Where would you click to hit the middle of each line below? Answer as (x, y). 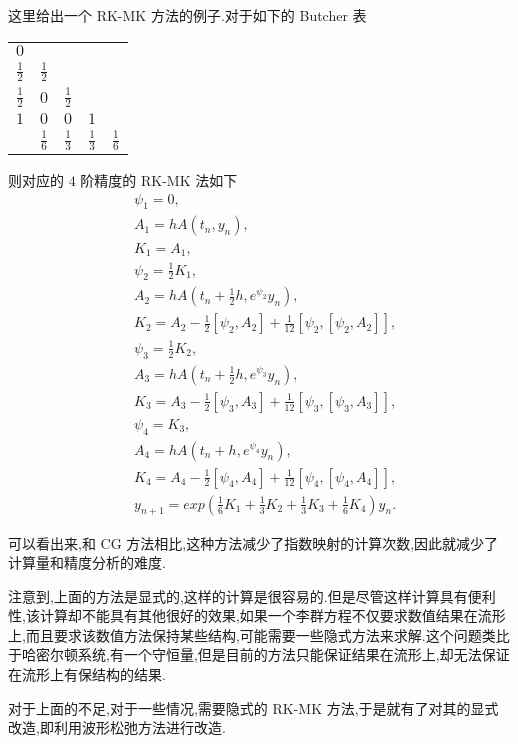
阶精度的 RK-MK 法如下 (159, 180)
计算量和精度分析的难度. (87, 562)
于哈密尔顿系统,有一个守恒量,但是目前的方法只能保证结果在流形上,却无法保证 (259, 654)
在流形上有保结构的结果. (87, 674)
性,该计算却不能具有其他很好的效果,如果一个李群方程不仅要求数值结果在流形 (257, 615)
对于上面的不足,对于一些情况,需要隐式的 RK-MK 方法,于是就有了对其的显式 (253, 707)
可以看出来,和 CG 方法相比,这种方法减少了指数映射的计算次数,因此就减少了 (253, 542)
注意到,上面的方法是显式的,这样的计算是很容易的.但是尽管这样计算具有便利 (252, 595)
